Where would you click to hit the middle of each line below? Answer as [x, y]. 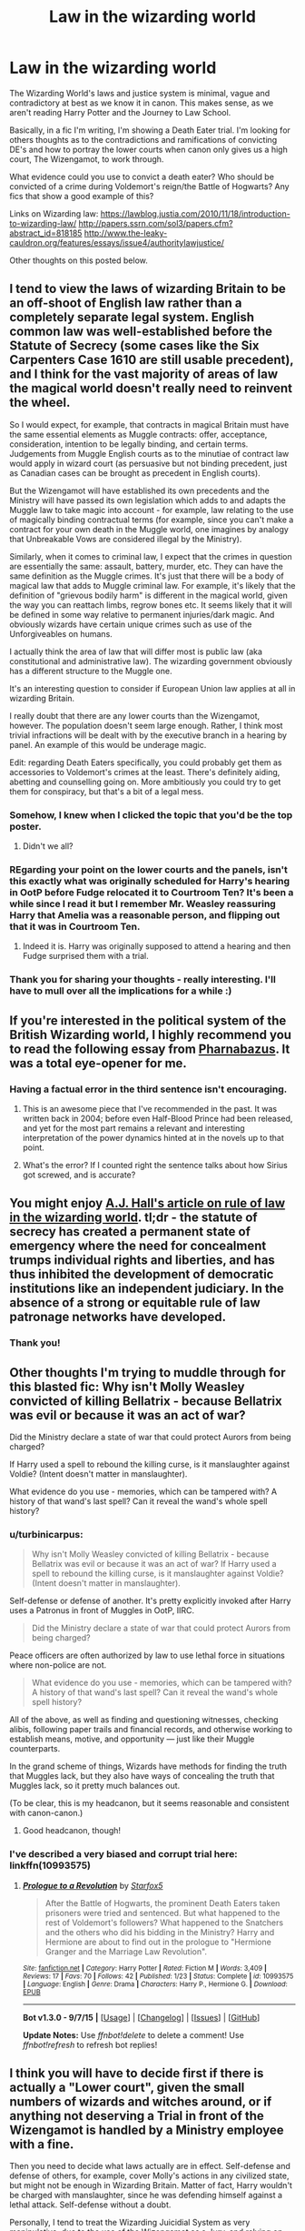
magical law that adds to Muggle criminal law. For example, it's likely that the [152, 585]
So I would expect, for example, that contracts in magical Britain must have [149, 424]
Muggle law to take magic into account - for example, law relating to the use [152, 510]
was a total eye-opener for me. [98, 1063]
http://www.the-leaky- [126, 233]
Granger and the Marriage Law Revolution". [126, 1951]
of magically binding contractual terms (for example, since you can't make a [152, 520]
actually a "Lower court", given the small [127, 2088]
